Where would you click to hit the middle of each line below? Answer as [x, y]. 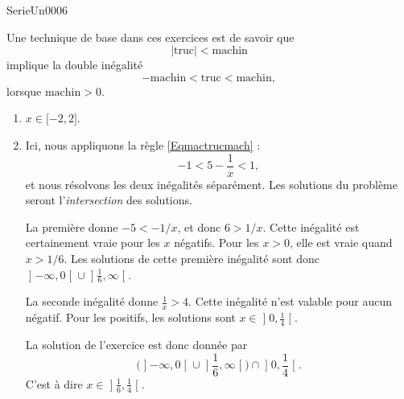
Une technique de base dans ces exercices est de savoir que [150, 37]
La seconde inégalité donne [92, 301]
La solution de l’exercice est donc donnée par [136, 345]
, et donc [199, 226]
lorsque [24, 90]
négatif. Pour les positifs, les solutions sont [130, 317]
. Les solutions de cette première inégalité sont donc [192, 258]
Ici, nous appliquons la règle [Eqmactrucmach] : [143, 144]
